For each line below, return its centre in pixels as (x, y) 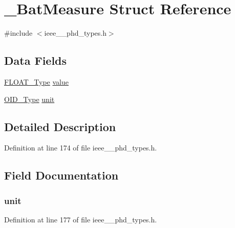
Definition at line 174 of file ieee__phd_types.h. (81, 148)
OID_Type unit (29, 99)
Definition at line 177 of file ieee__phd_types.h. (81, 219)
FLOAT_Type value (37, 81)
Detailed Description (60, 126)
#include (18, 33)
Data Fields (36, 60)
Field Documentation (61, 175)
